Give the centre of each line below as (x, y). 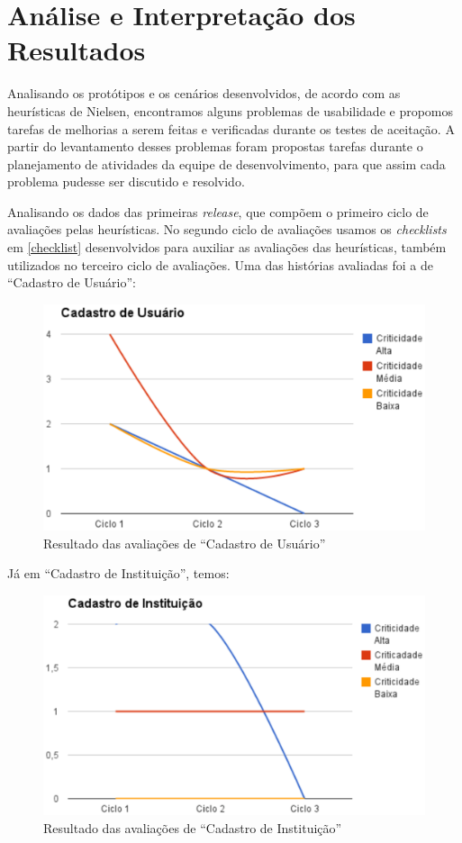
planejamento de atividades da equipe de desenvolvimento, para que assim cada (226, 163)
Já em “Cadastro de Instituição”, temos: (118, 573)
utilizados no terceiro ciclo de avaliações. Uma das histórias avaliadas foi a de (221, 264)
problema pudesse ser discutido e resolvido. (126, 181)
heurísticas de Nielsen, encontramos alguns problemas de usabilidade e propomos (231, 110)
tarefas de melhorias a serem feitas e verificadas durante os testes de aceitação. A (231, 128)
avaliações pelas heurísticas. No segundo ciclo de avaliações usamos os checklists (227, 229)
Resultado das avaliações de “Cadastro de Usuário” (185, 543)
